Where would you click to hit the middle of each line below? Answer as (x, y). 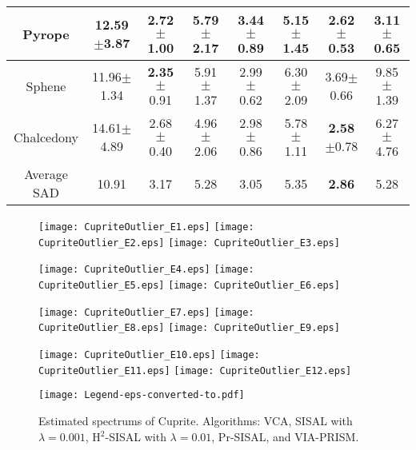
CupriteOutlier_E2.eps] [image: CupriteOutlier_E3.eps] (189, 243)
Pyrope (46, 34)
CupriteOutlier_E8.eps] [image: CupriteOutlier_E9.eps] (189, 328)
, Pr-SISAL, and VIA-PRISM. (285, 436)
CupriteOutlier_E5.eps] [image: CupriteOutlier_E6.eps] (189, 285)
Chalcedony (46, 137)
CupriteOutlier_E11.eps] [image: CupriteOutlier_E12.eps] (195, 370)
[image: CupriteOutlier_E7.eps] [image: (146, 312)
